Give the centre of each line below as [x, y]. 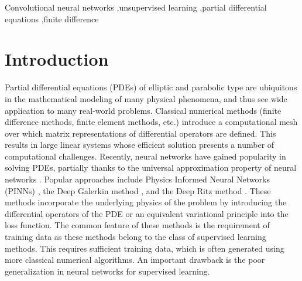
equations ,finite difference [52, 18]
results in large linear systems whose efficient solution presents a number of [140, 145]
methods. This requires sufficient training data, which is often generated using [145, 248]
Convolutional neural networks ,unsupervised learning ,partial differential [136, 7]
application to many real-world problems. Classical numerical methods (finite [143, 110]
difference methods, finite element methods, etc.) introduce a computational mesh [151, 122]
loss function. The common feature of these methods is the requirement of [137, 225]
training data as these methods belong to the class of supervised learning [135, 237]
